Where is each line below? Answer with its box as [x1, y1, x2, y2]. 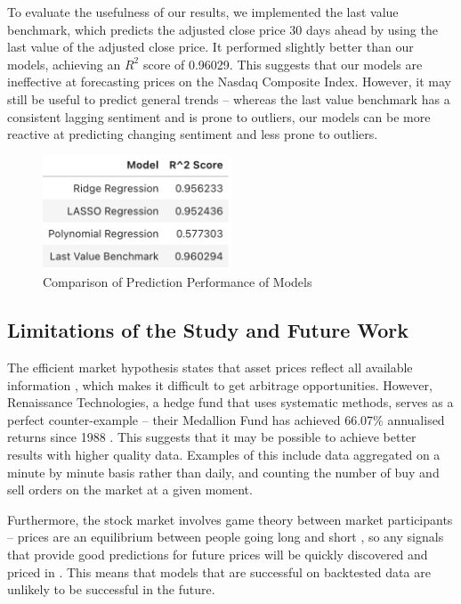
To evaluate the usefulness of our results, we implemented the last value [7, 3, 399, 20]
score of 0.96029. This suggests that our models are [142, 54, 423, 73]
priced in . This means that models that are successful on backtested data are [7, 562, 431, 581]
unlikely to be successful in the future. [7, 580, 215, 599]
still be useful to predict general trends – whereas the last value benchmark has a [7, 89, 450, 108]
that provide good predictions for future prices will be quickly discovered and [7, 545, 428, 564]
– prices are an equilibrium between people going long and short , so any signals [7, 527, 444, 546]
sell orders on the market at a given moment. [7, 480, 253, 499]
